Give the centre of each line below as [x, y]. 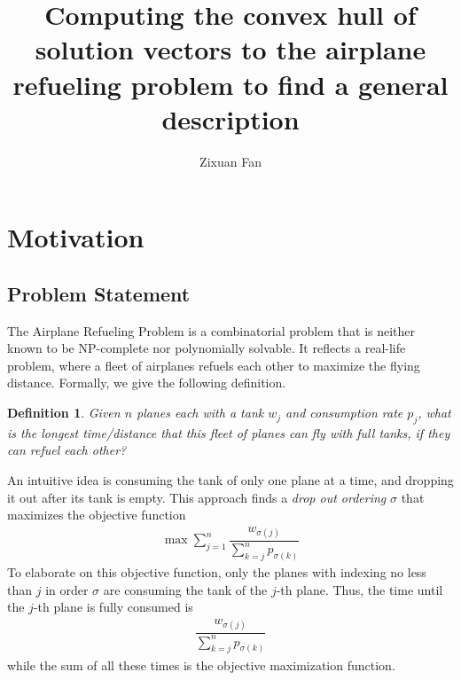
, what [434, 413]
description [230, 118]
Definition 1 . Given [64, 413]
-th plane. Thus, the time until [359, 589]
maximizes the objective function [97, 515]
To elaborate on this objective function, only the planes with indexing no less [217, 572]
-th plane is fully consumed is [113, 607]
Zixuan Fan [230, 161]
